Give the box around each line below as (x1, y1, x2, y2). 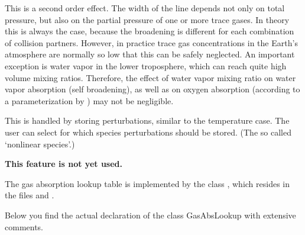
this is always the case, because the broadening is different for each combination (5, 25, 294, 37)
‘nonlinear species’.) (5, 137, 75, 150)
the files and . (5, 189, 54, 201)
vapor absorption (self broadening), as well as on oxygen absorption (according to (5, 83, 300, 95)
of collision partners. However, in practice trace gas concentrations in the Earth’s (5, 36, 298, 49)
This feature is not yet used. (5, 157, 122, 170)
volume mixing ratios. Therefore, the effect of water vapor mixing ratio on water (5, 71, 296, 83)
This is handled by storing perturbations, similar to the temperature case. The (5, 114, 290, 127)
